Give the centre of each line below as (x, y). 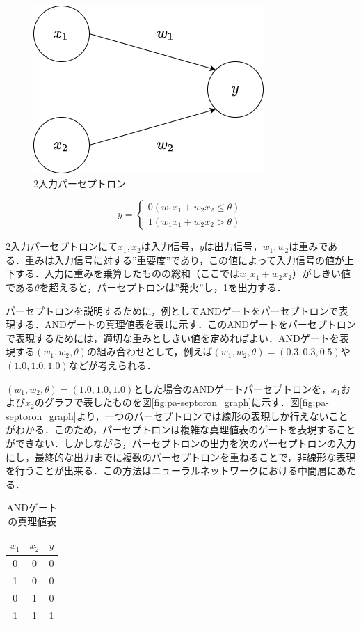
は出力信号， (233, 246)
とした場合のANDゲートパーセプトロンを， (232, 388)
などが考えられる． (112, 365)
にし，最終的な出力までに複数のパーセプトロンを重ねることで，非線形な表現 (181, 457)
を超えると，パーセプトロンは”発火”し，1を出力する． (163, 287)
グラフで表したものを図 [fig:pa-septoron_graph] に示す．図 (172, 402)
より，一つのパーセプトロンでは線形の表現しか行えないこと (212, 415)
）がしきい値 (321, 273)
